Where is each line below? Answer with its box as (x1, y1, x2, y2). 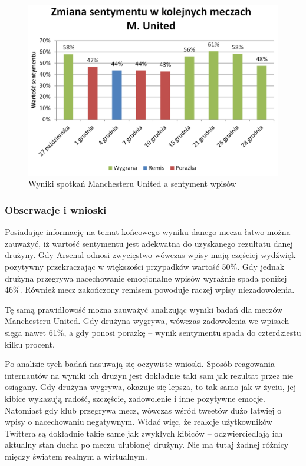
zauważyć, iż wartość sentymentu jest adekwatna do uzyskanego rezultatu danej (5, 237, 293, 249)
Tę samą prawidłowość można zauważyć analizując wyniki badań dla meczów (5, 303, 283, 315)
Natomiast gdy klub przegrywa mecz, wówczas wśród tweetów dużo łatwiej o (5, 404, 282, 416)
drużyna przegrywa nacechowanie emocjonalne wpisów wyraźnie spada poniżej (5, 272, 287, 284)
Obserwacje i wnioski (5, 202, 107, 217)
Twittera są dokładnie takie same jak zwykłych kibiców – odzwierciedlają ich (5, 427, 283, 439)
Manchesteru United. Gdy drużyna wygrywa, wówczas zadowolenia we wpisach (5, 315, 289, 327)
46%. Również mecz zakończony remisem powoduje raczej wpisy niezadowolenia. (5, 283, 295, 296)
